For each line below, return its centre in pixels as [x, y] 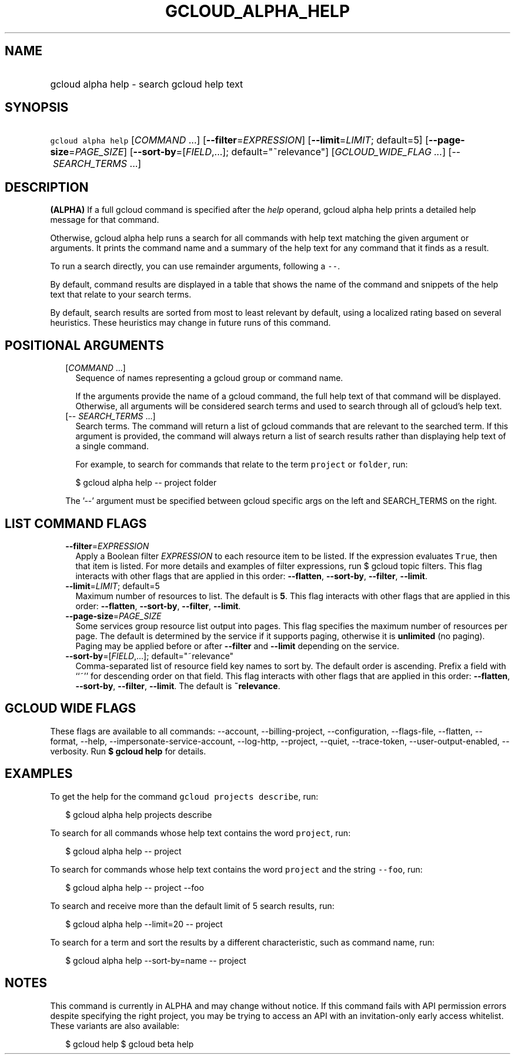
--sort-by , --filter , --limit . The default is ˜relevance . [178, 686]
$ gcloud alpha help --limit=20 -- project [144, 924]
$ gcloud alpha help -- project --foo [135, 887]
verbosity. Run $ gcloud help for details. [128, 751]
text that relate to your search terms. [121, 295]
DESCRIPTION [47, 187]
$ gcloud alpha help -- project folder [146, 483]
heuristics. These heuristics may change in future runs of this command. [190, 323]
